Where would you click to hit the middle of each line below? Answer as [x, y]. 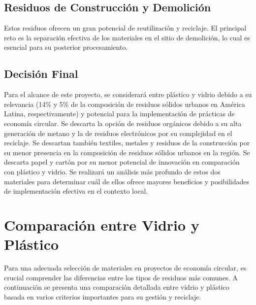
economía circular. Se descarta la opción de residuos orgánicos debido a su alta [123, 123]
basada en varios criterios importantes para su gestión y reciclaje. [103, 296]
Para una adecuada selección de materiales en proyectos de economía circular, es [125, 268]
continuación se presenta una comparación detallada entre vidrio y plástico [117, 287]
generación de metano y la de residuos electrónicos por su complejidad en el [118, 133]
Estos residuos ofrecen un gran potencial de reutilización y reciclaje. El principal [125, 28]
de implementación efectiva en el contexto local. [76, 191]
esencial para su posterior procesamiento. [66, 47]
